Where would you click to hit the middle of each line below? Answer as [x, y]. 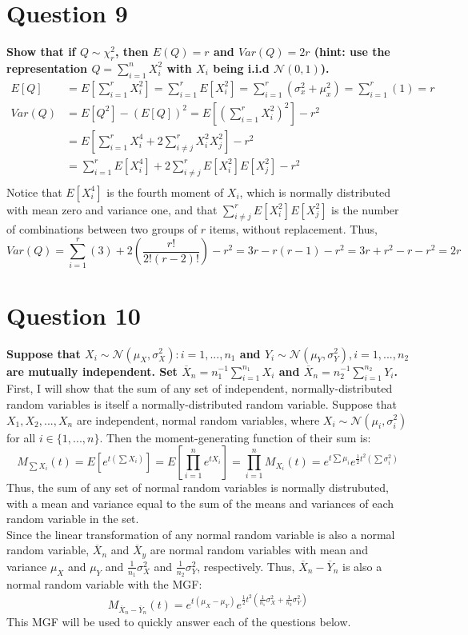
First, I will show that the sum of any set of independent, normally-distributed [200, 388]
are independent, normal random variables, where [198, 419]
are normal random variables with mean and [259, 550]
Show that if [41, 52]
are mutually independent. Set [92, 371]
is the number [365, 209]
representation [47, 68]
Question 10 [74, 315]
